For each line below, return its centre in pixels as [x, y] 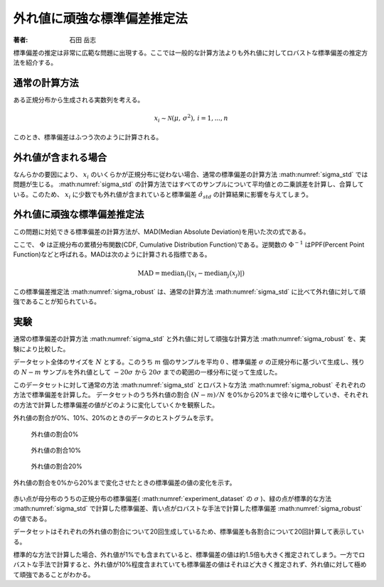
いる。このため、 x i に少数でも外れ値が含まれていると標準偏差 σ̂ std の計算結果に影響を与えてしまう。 [163, 195]
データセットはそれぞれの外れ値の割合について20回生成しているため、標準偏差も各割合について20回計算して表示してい [188, 532]
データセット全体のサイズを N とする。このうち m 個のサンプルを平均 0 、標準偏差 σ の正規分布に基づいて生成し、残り [189, 362]
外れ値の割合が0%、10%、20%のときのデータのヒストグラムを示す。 [115, 418]
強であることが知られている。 [57, 301]
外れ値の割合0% [55, 434]
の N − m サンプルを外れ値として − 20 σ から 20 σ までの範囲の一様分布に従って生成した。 [147, 372]
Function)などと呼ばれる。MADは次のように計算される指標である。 [112, 254]
